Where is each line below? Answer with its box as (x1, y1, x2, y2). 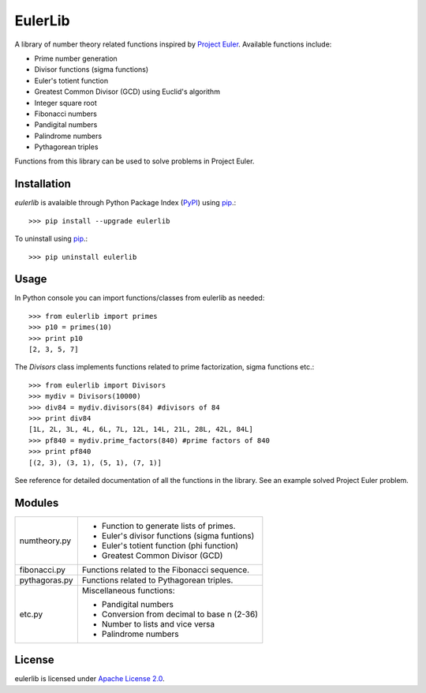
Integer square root (34, 98, 98, 107)
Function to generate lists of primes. (101, 520, 236, 531)
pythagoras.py (19, 575, 74, 586)
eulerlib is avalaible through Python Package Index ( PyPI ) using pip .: (14, 198, 237, 208)
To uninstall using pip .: (14, 234, 88, 244)
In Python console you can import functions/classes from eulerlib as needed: (14, 293, 265, 303)
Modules (14, 496, 59, 509)
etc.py (19, 609, 43, 620)
